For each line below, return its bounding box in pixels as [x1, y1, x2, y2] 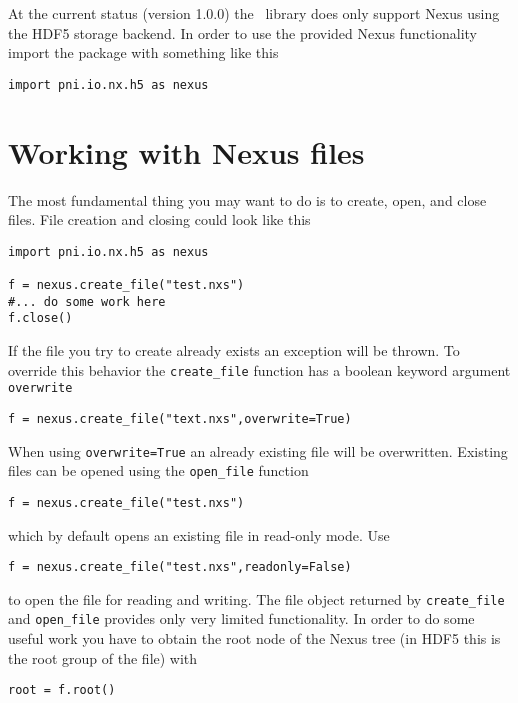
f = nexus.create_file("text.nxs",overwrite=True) [8, 411, 352, 426]
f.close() [8, 311, 73, 326]
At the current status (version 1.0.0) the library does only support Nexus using [8, 3, 500, 23]
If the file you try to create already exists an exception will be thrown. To [8, 340, 460, 361]
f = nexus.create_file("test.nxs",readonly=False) [8, 560, 352, 575]
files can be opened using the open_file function [8, 460, 309, 481]
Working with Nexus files [8, 131, 365, 172]
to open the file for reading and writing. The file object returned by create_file [8, 588, 505, 609]
